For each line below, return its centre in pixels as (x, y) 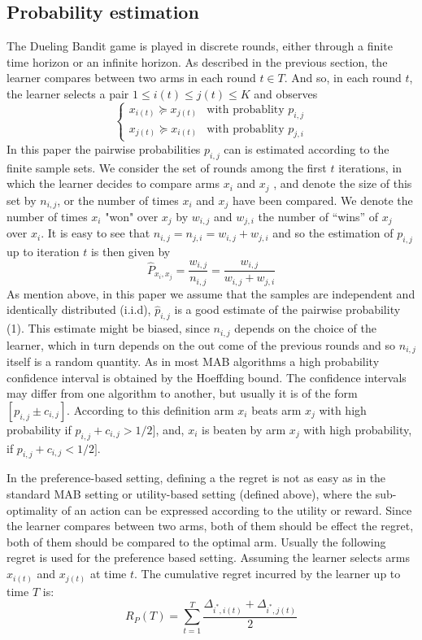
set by (22, 200)
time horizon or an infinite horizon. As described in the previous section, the (197, 61)
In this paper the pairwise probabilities (104, 148)
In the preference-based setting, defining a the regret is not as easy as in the (196, 478)
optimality (33, 509)
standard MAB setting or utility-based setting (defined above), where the (189, 494)
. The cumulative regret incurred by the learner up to (268, 574)
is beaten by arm (244, 429)
